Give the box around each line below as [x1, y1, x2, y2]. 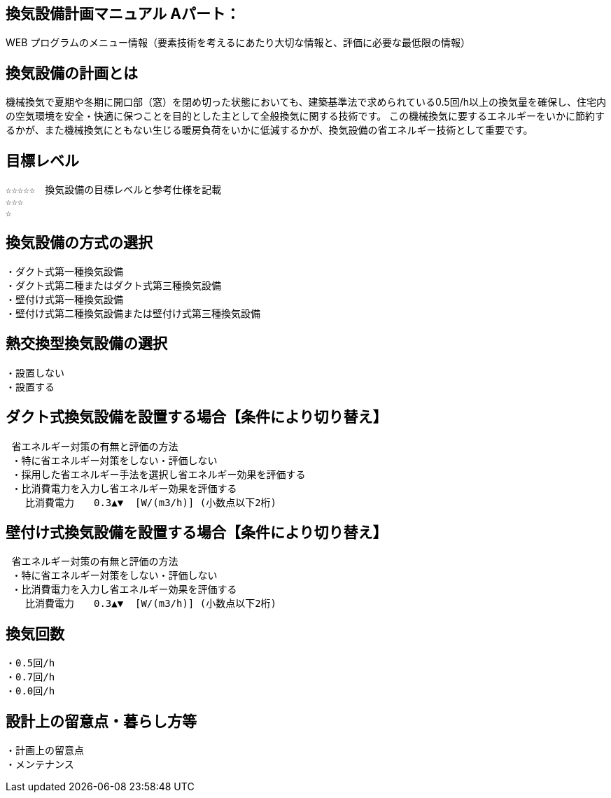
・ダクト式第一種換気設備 [6, 265, 123, 277]
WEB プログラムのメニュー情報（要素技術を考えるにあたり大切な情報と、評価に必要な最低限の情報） [6, 36, 470, 49]
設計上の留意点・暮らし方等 [6, 712, 197, 730]
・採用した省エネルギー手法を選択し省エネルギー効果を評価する [11, 468, 306, 480]
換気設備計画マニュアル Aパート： [6, 5, 241, 22]
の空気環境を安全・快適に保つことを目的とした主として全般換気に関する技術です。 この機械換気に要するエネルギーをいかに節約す [6, 110, 605, 122]
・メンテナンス [6, 759, 74, 771]
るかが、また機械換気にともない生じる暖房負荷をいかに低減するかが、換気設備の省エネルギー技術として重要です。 [6, 124, 533, 136]
